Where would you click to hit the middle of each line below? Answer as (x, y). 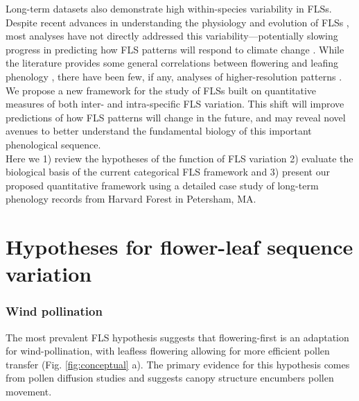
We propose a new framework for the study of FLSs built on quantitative (161, 90)
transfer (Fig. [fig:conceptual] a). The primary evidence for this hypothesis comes (178, 364)
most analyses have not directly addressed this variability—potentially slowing (172, 36)
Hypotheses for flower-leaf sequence (179, 247)
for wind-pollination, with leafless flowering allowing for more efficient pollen (168, 351)
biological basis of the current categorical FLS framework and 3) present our (168, 172)
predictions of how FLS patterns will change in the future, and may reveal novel (176, 117)
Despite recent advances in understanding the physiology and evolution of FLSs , (177, 22)
